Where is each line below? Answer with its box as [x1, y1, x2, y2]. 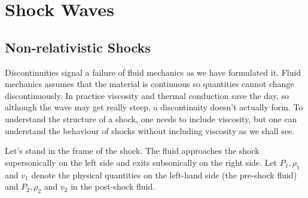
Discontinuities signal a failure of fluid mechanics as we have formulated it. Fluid [5, 66, 301, 78]
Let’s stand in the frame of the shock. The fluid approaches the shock [5, 144, 260, 157]
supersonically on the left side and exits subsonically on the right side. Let [5, 156, 277, 168]
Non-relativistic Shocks [5, 38, 151, 56]
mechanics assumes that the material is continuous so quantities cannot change [5, 78, 294, 90]
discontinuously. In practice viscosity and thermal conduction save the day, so [5, 89, 289, 101]
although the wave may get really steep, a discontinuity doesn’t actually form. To [5, 101, 303, 113]
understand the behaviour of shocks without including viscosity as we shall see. [5, 124, 295, 137]
